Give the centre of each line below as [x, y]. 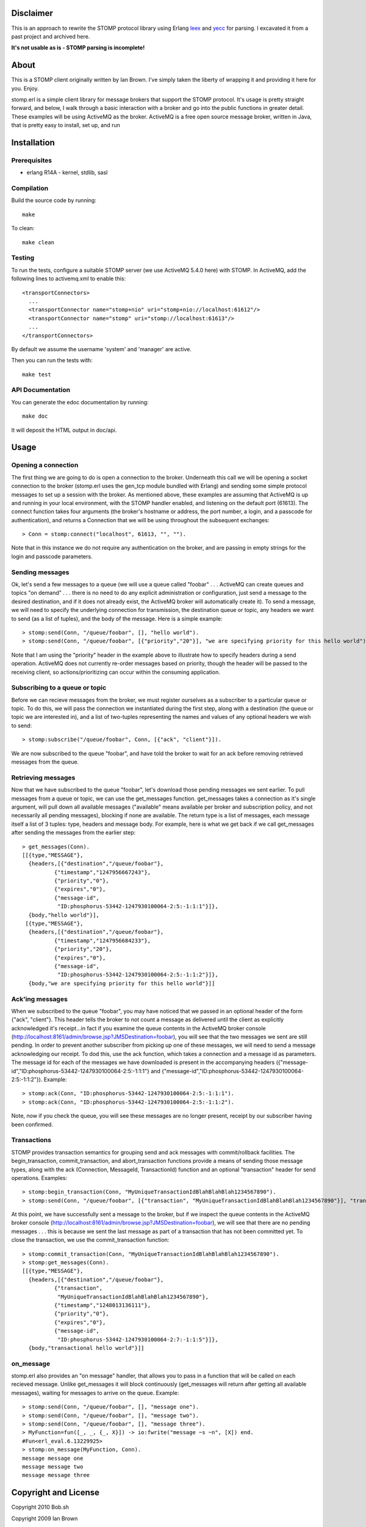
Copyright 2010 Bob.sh [40, 1507]
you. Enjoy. [25, 88]
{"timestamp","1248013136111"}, [102, 1305]
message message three [56, 1475]
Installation [33, 143]
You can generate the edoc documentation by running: [80, 402]
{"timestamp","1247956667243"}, [102, 872]
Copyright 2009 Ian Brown [45, 1518]
